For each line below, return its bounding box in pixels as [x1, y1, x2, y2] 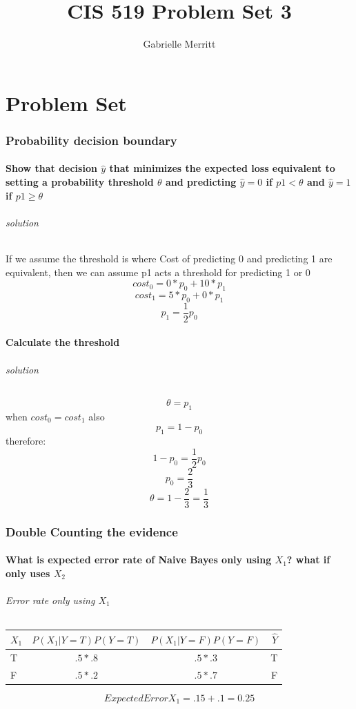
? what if [286, 552, 330, 567]
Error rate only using [6, 592, 95, 607]
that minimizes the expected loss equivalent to [109, 161, 335, 175]
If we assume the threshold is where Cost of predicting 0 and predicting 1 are [6, 251, 333, 265]
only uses [6, 565, 50, 580]
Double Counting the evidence [6, 523, 178, 540]
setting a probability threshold [6, 174, 154, 188]
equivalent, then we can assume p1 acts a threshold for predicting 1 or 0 [6, 264, 310, 279]
